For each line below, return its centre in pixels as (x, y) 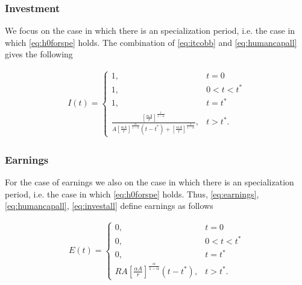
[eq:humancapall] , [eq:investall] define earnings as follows (109, 206)
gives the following (39, 54)
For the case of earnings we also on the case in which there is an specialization (149, 182)
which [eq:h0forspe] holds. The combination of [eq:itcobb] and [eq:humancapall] (151, 42)
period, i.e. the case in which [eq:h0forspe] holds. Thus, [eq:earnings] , (132, 194)
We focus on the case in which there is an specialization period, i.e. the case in (150, 30)
